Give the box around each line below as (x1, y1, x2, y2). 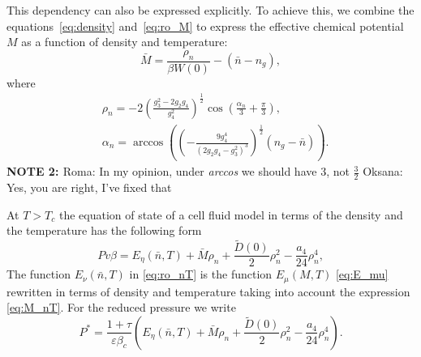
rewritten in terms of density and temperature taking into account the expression (6, 283, 410, 300)
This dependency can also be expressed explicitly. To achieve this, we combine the (6, 2, 415, 18)
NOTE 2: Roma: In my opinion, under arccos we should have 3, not (6, 163, 350, 180)
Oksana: (363, 163, 403, 180)
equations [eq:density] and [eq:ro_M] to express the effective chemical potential (6, 17, 404, 34)
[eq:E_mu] (335, 266, 389, 283)
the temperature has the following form (6, 222, 202, 239)
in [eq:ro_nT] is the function (129, 266, 273, 283)
